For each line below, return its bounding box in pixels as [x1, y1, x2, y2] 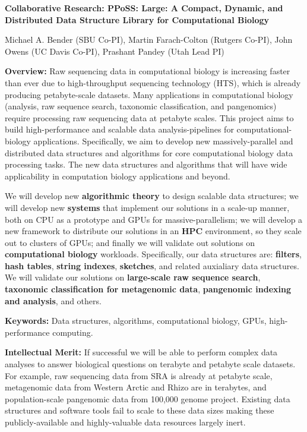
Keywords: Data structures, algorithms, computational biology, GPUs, [5, 314, 267, 327]
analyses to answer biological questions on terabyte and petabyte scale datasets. [5, 358, 296, 370]
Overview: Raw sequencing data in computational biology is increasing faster [5, 65, 290, 77]
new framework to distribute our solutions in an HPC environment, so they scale [5, 225, 302, 237]
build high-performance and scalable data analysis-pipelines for [5, 123, 234, 135]
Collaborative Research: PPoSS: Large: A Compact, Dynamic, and [5, 2, 283, 14]
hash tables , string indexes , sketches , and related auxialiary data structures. [5, 259, 299, 272]
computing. [52, 326, 93, 338]
